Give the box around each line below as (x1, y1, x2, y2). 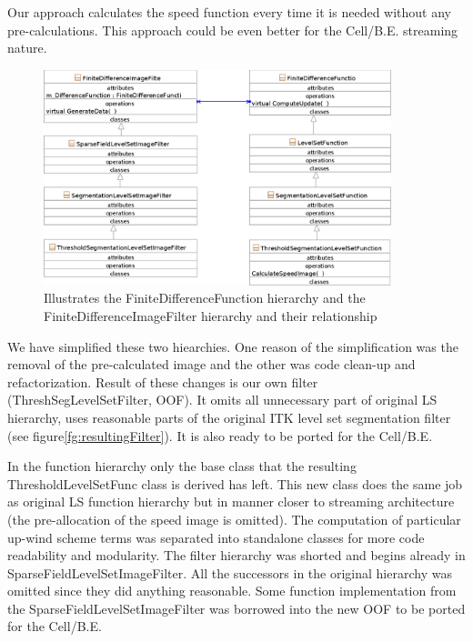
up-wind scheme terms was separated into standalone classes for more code (7, 527, 425, 547)
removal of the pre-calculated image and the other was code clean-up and (7, 355, 416, 374)
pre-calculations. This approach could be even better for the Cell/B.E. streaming (7, 20, 458, 39)
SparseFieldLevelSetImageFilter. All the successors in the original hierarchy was (7, 563, 452, 582)
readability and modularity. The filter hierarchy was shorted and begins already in (7, 546, 466, 565)
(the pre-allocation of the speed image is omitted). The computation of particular (7, 509, 461, 528)
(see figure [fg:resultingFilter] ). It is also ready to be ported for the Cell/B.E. (7, 426, 433, 445)
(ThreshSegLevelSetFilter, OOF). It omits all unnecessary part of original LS (7, 390, 438, 409)
